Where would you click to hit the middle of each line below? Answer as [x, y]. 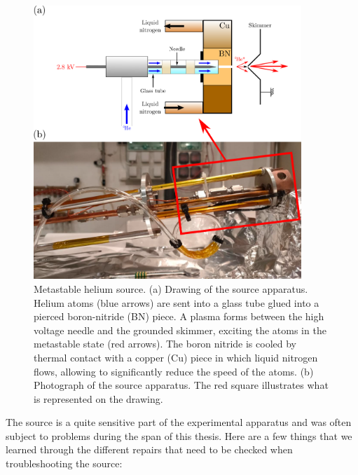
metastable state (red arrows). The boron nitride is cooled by [165, 344]
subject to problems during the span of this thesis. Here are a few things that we [179, 435]
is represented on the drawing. [98, 398]
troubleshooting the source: [64, 463]
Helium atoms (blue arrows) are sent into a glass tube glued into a [177, 302]
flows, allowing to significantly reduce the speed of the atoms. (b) [174, 371]
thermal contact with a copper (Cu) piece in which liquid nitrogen [176, 357]
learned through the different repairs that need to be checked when [149, 449]
